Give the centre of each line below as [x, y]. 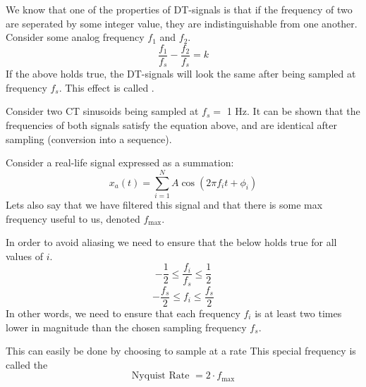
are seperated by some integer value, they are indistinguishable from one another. [182, 23]
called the [27, 364]
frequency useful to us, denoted [73, 218]
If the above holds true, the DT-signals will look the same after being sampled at [181, 74]
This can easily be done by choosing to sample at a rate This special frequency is [181, 351]
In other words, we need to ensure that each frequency [123, 313]
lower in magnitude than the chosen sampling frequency [126, 327]
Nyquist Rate [160, 376]
